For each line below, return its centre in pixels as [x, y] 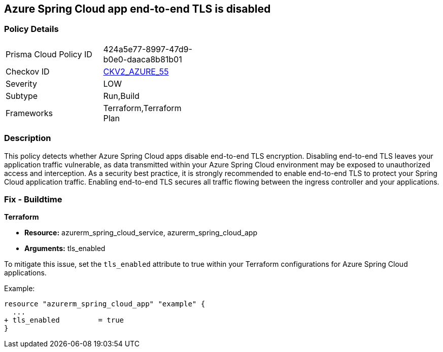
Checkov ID [28, 71]
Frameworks [29, 113]
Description [28, 138]
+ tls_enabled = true [64, 320]
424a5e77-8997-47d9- [148, 49]
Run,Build [121, 96]
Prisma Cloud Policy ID [49, 54]
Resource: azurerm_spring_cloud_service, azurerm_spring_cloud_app [141, 233]
